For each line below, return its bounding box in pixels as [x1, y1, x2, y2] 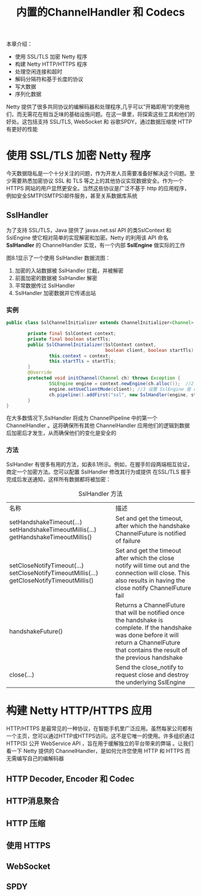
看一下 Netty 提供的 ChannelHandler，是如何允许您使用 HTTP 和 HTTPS [6, 747, 184, 754]
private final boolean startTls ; [28, 336, 111, 342]
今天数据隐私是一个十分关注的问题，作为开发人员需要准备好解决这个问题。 [6, 170, 190, 177]
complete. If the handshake [115, 623, 192, 631]
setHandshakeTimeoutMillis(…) [9, 525, 97, 533]
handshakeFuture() [9, 627, 63, 635]
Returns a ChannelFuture [115, 601, 185, 609]
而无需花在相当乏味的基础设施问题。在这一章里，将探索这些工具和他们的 [16, 111, 195, 118]
